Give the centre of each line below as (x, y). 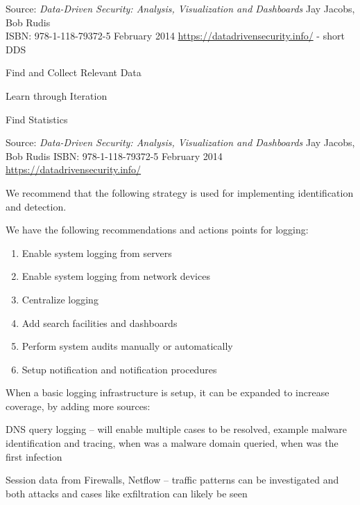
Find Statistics (37, 119)
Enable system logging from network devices (116, 276)
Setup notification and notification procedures (119, 369)
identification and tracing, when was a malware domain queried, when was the (172, 443)
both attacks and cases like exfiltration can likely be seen (127, 493)
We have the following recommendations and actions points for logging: (157, 230)
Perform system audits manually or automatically (127, 346)
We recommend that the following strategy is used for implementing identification (180, 192)
